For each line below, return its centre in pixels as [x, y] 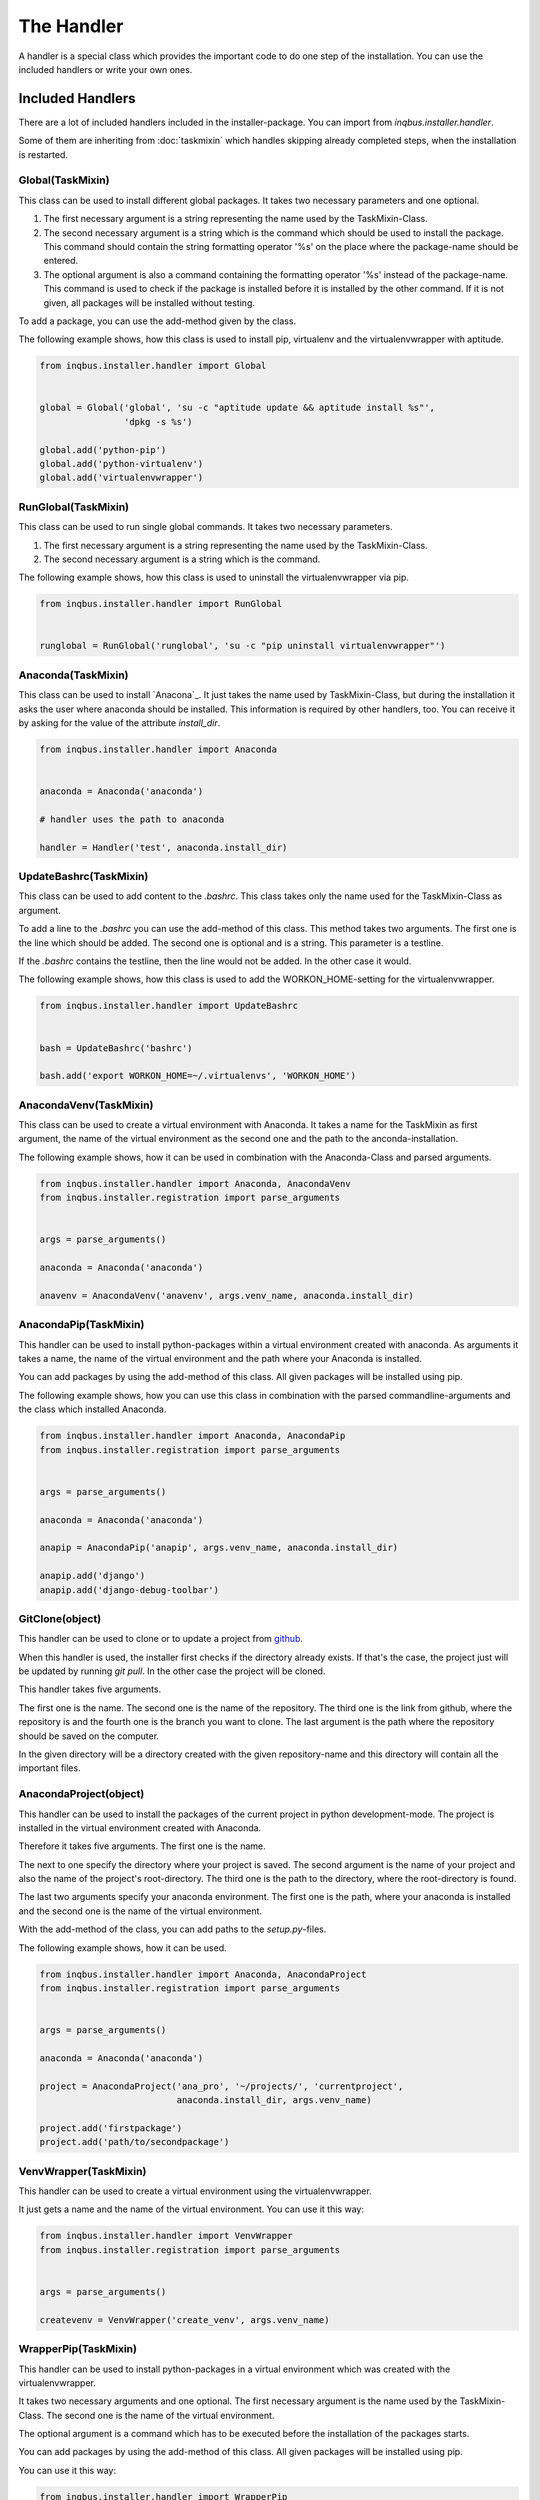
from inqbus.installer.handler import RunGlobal [161, 604]
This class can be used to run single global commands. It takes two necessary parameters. [206, 527]
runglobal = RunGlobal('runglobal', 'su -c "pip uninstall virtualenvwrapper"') [242, 646]
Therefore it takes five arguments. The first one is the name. [142, 1846]
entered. [61, 261]
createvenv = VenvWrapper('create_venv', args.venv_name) [184, 2319]
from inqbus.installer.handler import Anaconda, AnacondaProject [203, 1974]
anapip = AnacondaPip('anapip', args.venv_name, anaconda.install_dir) [219, 1548]
